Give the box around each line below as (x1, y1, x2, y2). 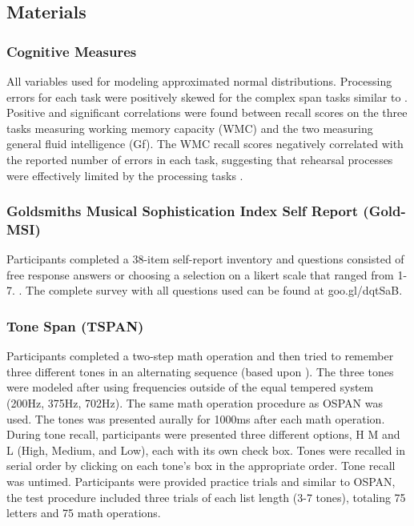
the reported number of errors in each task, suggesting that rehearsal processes (6, 151, 393, 167)
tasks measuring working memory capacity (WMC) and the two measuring (6, 119, 373, 136)
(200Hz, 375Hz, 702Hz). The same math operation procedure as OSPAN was (6, 395, 383, 412)
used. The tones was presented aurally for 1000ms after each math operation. (6, 410, 385, 427)
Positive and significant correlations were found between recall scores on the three (6, 104, 408, 121)
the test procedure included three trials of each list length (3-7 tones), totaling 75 (6, 488, 406, 505)
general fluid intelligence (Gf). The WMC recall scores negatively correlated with (6, 135, 404, 152)
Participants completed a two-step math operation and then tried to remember (6, 347, 394, 364)
